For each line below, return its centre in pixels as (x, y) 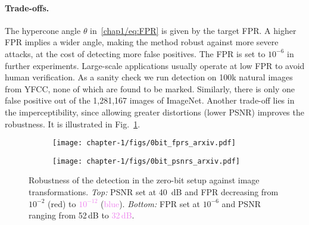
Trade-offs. (27, 7)
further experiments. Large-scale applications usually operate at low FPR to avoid (155, 65)
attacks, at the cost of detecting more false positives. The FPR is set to (135, 53)
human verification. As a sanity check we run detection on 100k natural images (149, 77)
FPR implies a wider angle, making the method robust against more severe (142, 42)
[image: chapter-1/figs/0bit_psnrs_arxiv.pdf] (146, 161)
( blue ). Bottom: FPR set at (150, 203)
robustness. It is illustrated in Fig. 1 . (73, 124)
